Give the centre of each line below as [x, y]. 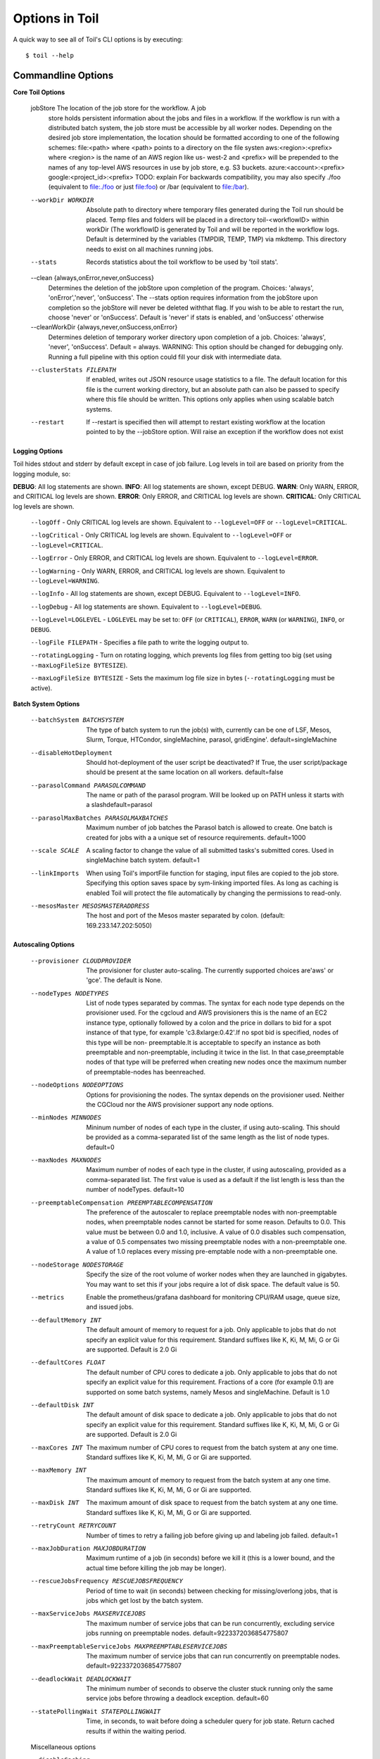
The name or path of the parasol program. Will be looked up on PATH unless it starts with [215, 795]
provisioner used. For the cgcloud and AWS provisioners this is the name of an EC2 [207, 1012]
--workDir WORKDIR [62, 200]
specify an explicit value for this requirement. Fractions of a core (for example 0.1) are [210, 1382]
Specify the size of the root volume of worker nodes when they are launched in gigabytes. [217, 1274]
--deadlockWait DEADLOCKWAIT [81, 1679]
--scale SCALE [55, 851]
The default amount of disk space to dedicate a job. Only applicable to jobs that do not [211, 1415]
